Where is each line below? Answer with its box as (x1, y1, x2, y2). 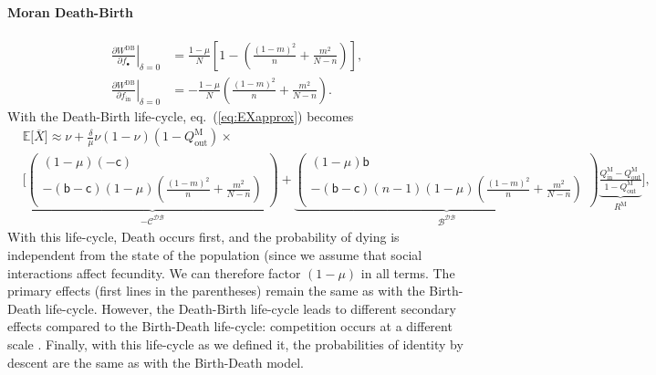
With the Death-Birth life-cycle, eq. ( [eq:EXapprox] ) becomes (7, 106, 354, 125)
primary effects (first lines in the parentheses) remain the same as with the (7, 281, 425, 300)
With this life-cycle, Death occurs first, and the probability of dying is (7, 227, 400, 246)
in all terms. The (360, 263, 455, 282)
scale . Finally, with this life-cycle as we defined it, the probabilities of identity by (7, 335, 463, 354)
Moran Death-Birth (7, 2, 133, 21)
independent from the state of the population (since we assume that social (7, 245, 422, 265)
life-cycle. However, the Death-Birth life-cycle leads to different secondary (45, 298, 456, 318)
